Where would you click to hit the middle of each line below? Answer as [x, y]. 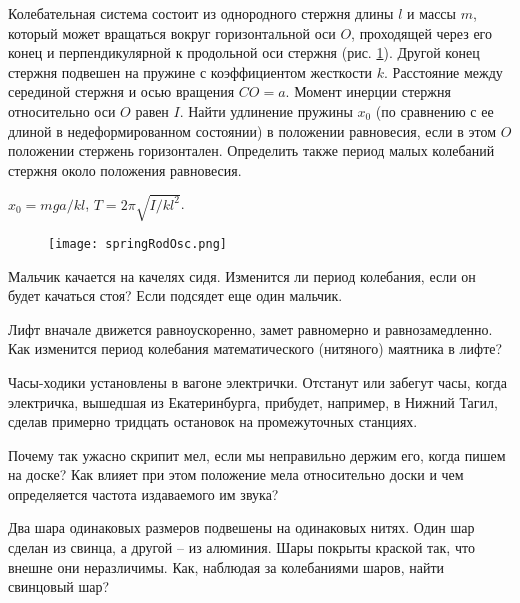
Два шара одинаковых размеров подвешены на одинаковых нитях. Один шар [241, 527]
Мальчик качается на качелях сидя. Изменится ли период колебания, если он [242, 275]
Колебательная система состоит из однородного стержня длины [201, 13]
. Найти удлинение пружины [266, 110]
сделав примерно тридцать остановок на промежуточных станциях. [213, 421]
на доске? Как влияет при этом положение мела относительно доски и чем [236, 474]
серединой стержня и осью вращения [121, 91]
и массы [431, 13]
